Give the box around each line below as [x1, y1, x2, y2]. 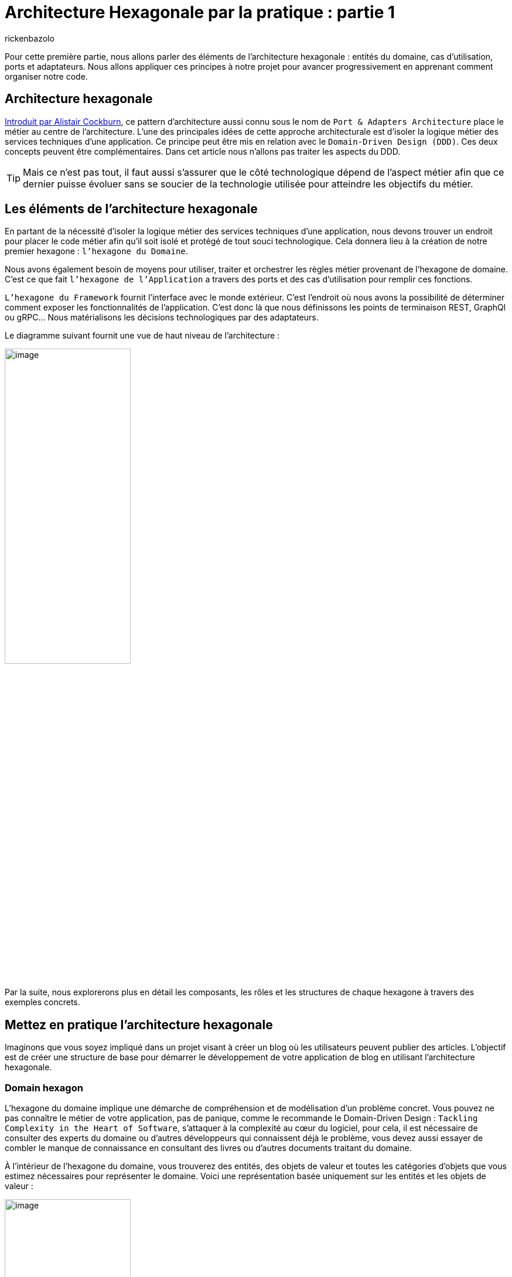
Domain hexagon [5, 1081, 83, 1094]
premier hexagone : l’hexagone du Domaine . [5, 246, 188, 257]
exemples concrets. [5, 997, 80, 1008]
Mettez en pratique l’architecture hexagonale [5, 1017, 273, 1032]
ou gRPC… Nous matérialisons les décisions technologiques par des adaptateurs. [5, 312, 319, 323]
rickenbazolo [5, 33, 54, 43]
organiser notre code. [5, 71, 88, 81]
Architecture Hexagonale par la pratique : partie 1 [5, 2, 395, 22]
